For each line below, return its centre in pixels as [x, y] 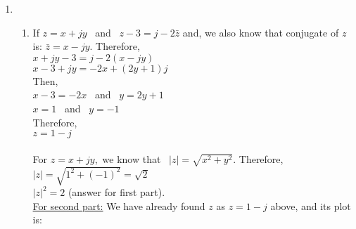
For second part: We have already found [119, 205]
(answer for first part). [116, 192]
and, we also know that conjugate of [261, 32]
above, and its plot [311, 205]
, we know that [128, 158]
